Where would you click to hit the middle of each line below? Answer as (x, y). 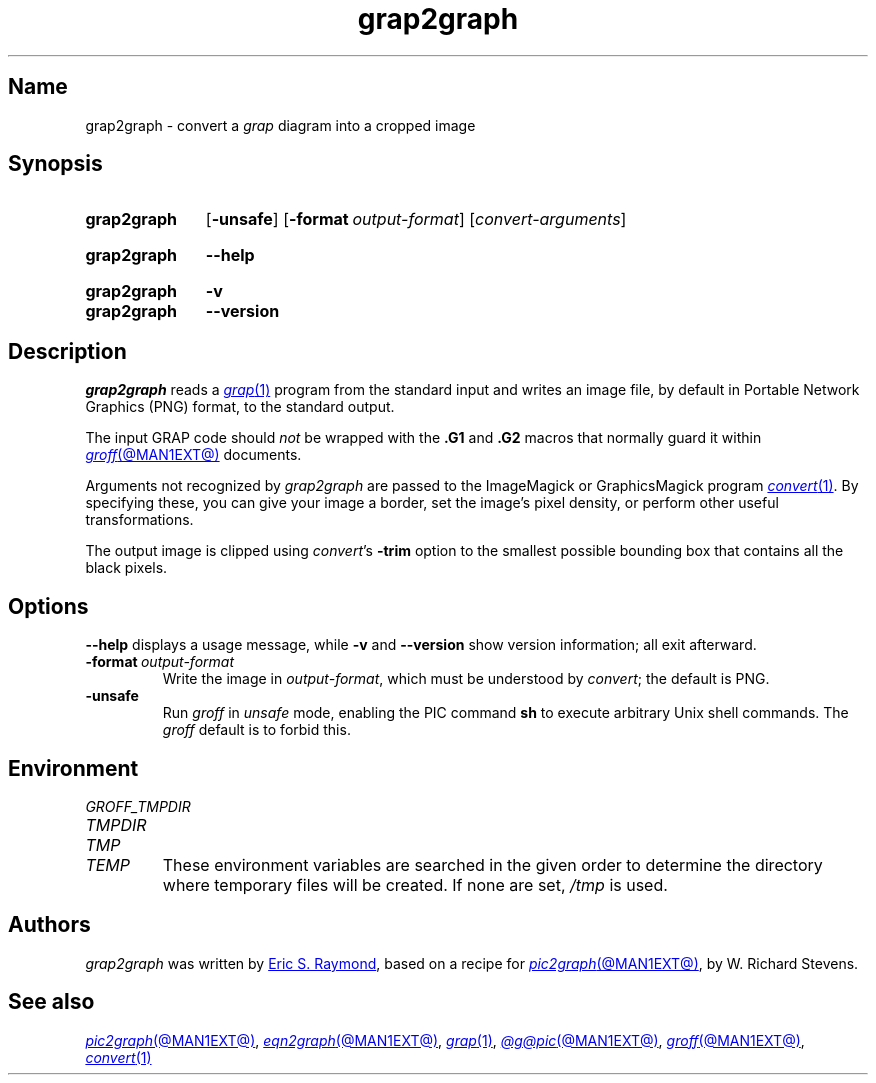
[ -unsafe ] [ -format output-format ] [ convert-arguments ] (416, 219)
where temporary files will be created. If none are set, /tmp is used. (415, 884)
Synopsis (55, 164)
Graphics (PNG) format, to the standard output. (240, 407)
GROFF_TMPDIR (138, 806)
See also (51, 1002)
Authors (49, 925)
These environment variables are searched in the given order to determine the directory (492, 864)
